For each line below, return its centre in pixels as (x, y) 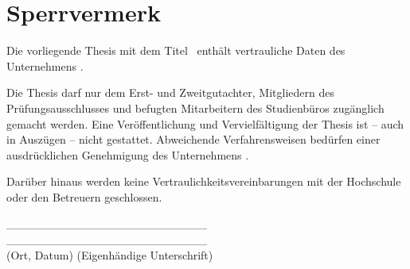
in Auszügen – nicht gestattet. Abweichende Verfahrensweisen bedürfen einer (193, 139)
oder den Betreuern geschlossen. (84, 196)
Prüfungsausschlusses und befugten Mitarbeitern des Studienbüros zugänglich (195, 108)
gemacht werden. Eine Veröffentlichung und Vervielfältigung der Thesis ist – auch (205, 123)
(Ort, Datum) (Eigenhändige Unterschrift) (110, 254)
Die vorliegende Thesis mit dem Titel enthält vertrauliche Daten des (176, 50)
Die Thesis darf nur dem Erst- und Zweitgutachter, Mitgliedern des (170, 92)
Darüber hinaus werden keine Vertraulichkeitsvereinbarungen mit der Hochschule (204, 181)
